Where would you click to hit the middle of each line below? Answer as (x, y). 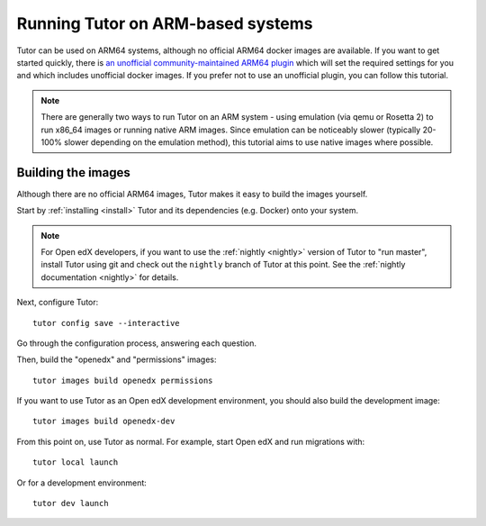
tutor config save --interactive (106, 323)
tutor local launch (76, 463)
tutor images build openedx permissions (123, 380)
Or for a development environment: (82, 483)
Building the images (73, 172)
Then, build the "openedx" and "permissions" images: (117, 359)
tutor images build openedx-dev (104, 422)
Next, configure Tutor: (58, 303)
